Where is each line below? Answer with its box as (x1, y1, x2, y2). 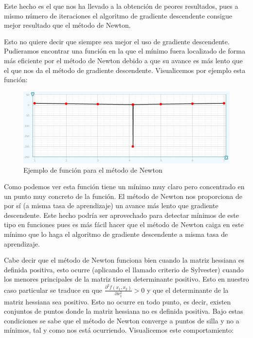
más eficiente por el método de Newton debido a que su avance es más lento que (4, 55, 243, 65)
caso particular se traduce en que (4, 285, 103, 295)
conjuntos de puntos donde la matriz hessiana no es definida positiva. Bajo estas (4, 306, 243, 316)
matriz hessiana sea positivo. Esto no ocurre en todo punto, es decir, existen (4, 296, 231, 306)
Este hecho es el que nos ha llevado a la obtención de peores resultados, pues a (4, 1, 238, 11)
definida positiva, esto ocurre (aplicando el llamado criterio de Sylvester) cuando (4, 264, 244, 274)
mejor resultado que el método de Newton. (4, 20, 131, 30)
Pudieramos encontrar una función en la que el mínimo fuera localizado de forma (4, 46, 245, 56)
